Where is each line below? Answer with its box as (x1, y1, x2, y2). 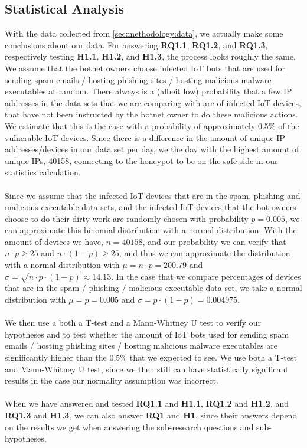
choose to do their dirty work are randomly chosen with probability (5, 212, 249, 224)
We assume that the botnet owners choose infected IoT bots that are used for (5, 61, 285, 74)
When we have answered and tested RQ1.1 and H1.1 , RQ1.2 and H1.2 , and (5, 397, 289, 410)
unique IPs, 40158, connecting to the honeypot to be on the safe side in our (5, 154, 278, 166)
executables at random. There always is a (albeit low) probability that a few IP (5, 85, 292, 97)
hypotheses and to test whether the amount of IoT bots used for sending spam (5, 328, 289, 340)
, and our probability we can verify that (142, 235, 286, 247)
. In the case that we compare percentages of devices (111, 270, 301, 282)
